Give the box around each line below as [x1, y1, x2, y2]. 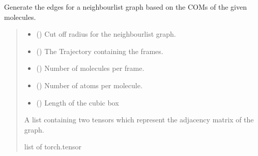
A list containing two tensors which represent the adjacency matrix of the [24, 114, 254, 125]
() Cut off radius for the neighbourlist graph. [36, 29, 176, 39]
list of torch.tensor [24, 141, 82, 152]
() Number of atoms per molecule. [36, 80, 142, 90]
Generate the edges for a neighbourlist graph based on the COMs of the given [4, 2, 247, 12]
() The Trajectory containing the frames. [36, 45, 163, 56]
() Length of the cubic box [36, 97, 119, 108]
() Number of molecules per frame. [36, 63, 145, 73]
